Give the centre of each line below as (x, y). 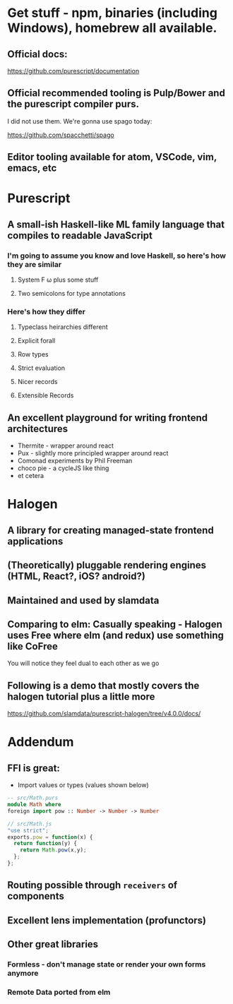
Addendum (41, 742)
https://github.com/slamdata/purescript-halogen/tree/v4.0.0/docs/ (104, 714)
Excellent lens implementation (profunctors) (107, 920)
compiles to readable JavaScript (80, 235)
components (36, 896)
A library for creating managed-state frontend (110, 530)
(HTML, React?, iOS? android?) (77, 576)
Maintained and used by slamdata (83, 600)
